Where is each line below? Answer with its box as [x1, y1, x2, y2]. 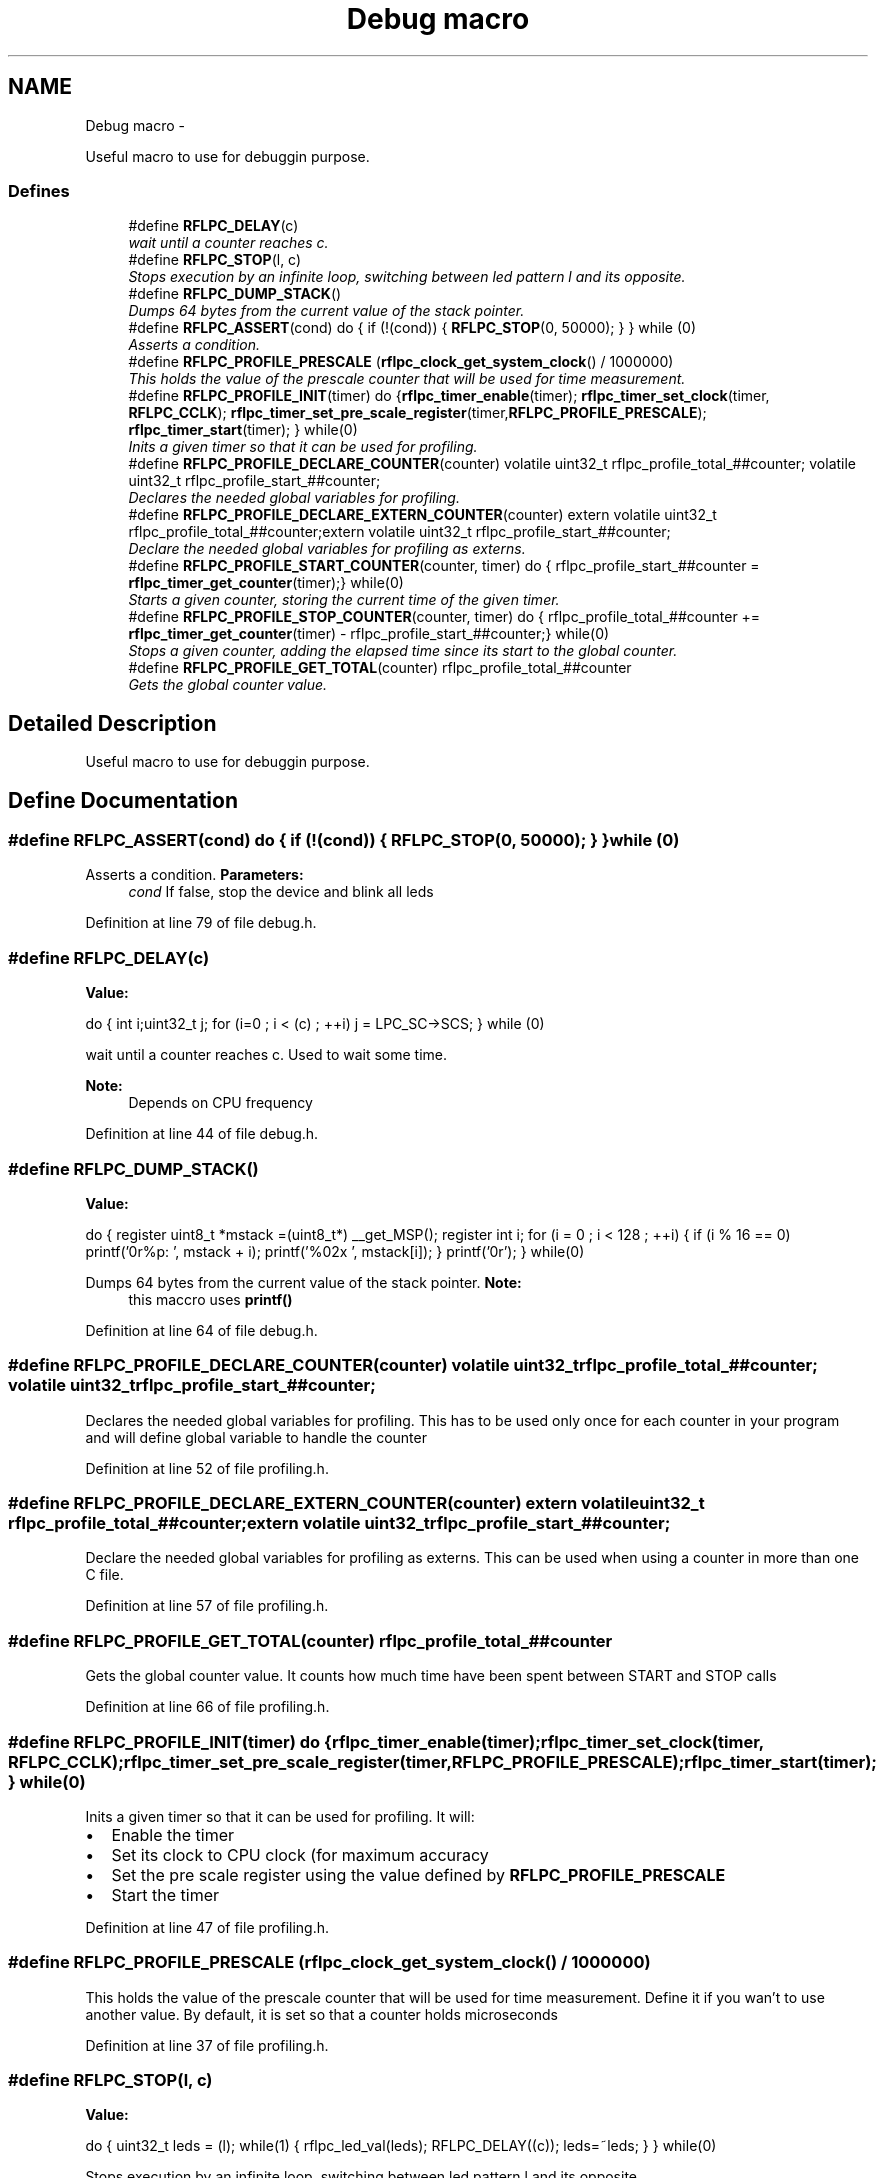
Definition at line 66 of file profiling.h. [85, 1698, 330, 1716]
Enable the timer [111, 1824, 235, 1845]
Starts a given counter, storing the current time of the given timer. [128, 591, 560, 609]
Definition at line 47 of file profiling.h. [85, 1918, 330, 1936]
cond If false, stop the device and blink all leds [128, 883, 434, 901]
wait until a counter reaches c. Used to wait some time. [85, 1046, 448, 1064]
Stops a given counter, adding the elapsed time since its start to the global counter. [128, 642, 678, 660]
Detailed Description [8, 710, 217, 736]
